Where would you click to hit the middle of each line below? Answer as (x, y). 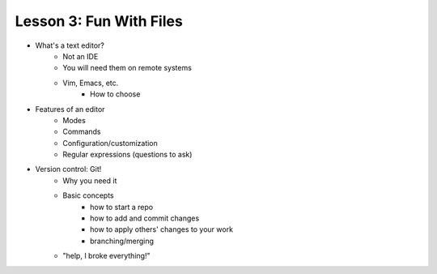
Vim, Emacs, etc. (91, 83)
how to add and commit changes (145, 218)
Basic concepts (88, 195)
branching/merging (122, 241)
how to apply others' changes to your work (162, 229)
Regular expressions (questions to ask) (127, 155)
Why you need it (90, 180)
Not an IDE (81, 56)
